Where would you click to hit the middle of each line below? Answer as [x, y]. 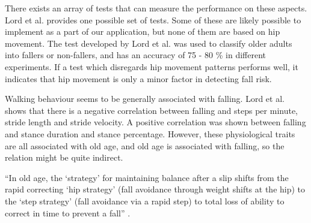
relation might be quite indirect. [64, 157]
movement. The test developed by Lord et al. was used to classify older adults [149, 43]
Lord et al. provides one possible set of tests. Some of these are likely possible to [153, 19]
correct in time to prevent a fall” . [68, 213]
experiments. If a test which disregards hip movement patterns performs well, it [152, 66]
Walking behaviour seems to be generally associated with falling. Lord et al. [145, 99]
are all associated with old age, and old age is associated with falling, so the [145, 145]
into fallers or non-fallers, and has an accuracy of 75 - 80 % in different [136, 55]
